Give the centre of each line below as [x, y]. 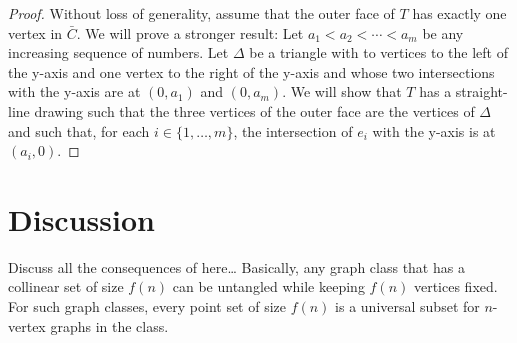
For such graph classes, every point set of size [147, 306]
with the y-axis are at [74, 91]
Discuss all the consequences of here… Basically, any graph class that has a [236, 266]
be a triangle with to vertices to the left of [378, 52]
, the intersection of [293, 130]
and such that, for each [79, 130]
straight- [481, 91]
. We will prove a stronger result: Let [190, 32]
